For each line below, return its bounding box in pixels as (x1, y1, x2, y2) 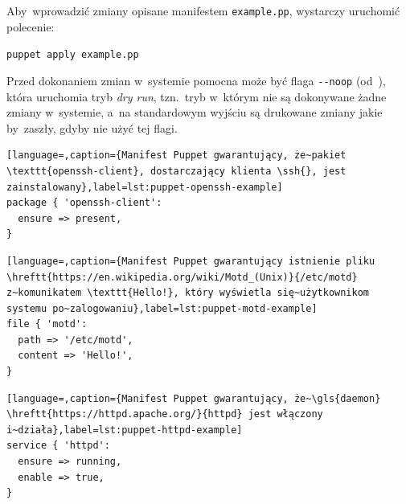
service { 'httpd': (6, 440, 110, 452)
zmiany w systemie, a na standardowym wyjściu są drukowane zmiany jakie (6, 104, 383, 121)
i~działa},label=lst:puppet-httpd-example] (6, 424, 243, 436)
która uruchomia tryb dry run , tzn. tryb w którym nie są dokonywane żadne (6, 88, 387, 104)
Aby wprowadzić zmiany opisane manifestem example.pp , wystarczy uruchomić (6, 2, 400, 18)
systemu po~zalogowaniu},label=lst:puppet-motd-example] (6, 302, 318, 314)
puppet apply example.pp (6, 49, 139, 61)
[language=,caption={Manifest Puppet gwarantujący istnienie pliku (6, 255, 375, 267)
